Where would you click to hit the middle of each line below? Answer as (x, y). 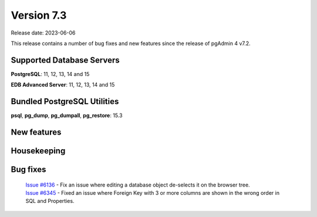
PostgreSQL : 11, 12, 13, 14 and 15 (50, 74)
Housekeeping (38, 151)
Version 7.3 (39, 15)
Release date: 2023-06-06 (43, 33)
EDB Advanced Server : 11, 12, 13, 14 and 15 (63, 85)
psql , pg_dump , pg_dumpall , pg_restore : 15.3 (67, 116)
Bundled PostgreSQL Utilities (65, 101)
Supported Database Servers (65, 60)
